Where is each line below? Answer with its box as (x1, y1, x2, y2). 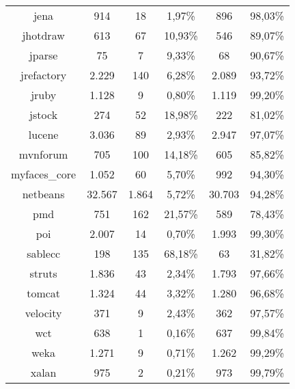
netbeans (22, 186, 65, 202)
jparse (29, 47, 58, 63)
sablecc (27, 245, 61, 261)
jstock (29, 107, 58, 122)
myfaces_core (11, 166, 76, 182)
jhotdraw (22, 27, 65, 43)
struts (29, 265, 57, 281)
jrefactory (20, 67, 67, 83)
